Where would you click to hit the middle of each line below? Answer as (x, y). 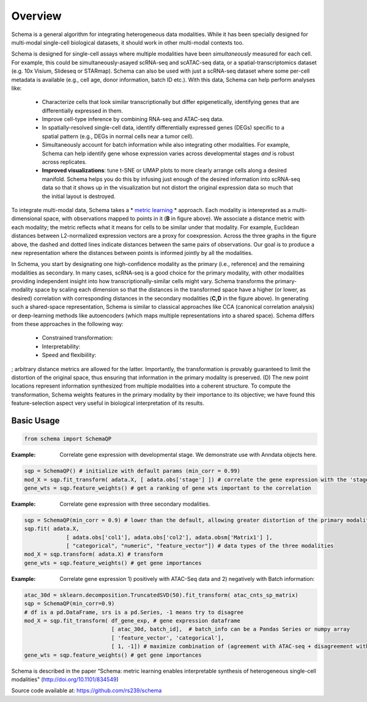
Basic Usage (35, 420)
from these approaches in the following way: (67, 324)
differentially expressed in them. (83, 111)
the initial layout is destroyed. (79, 196)
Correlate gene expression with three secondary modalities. (135, 504)
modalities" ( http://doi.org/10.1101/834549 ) (65, 679)
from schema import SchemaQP (68, 439)
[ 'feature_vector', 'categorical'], (168, 638)
